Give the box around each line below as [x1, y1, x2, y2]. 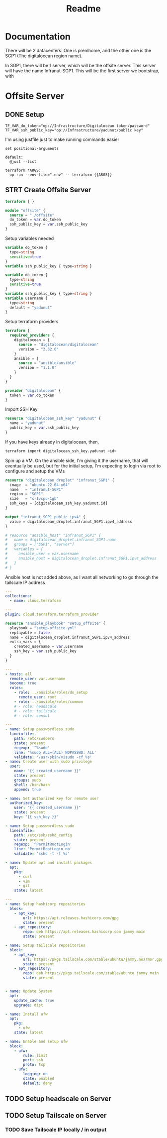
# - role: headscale [14, 704, 57, 709]
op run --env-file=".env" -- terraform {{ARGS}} [9, 172, 112, 177]
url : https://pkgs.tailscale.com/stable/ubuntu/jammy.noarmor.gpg [23, 957, 164, 962]
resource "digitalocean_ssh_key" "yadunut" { [5, 416, 101, 421]
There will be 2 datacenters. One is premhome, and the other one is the [5, 47, 152, 53]
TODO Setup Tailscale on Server [5, 1111, 107, 1120]
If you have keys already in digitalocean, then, [5, 439, 99, 445]
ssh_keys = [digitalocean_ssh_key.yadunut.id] [9, 501, 108, 506]
